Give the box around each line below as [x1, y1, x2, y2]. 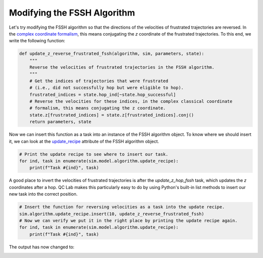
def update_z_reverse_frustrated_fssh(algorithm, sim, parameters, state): [19, 51, 205, 56]
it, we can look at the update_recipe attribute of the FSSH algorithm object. [9, 138, 159, 144]
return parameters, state [29, 119, 92, 125]
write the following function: [9, 38, 65, 44]
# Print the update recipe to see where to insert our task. [19, 151, 169, 157]
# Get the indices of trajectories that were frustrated [29, 78, 169, 84]
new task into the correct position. [9, 191, 78, 197]
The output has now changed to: [9, 244, 75, 250]
